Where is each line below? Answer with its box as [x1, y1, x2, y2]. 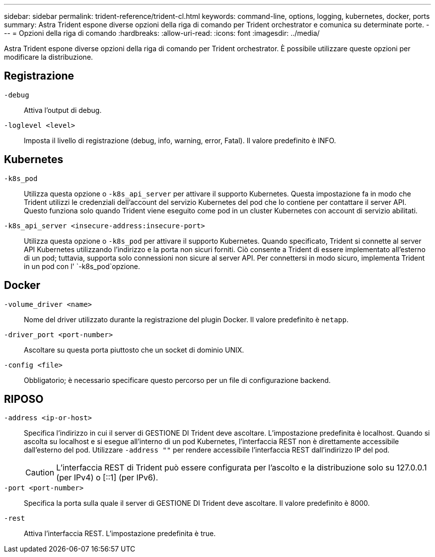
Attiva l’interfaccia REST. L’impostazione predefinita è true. [24, 529, 216, 538]
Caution [25, 467, 55, 478]
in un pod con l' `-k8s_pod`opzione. [24, 262, 141, 271]
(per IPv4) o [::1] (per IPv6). [56, 472, 158, 483]
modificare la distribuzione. [4, 53, 93, 61]
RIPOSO [4, 392, 44, 405]
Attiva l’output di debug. [24, 105, 102, 114]
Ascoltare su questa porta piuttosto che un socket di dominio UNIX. [24, 345, 244, 354]
